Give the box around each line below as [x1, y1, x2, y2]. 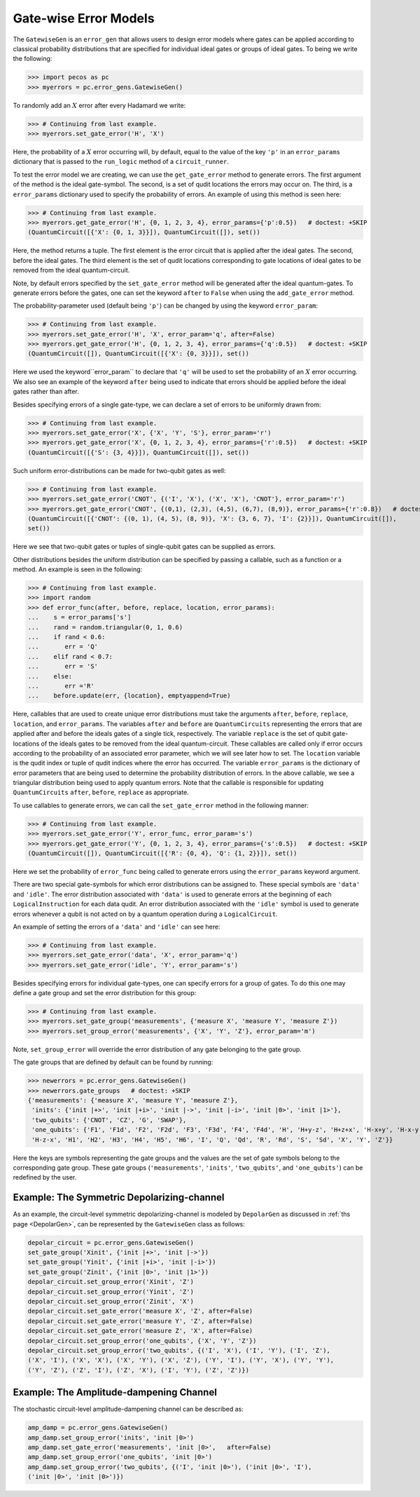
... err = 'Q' [27, 643, 98, 651]
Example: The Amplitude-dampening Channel [13, 1386, 217, 1398]
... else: [27, 672, 73, 680]
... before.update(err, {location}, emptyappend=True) [27, 692, 231, 700]
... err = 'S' [27, 662, 98, 671]
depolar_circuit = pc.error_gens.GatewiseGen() [27, 1238, 194, 1247]
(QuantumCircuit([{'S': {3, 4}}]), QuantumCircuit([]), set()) [27, 449, 250, 456]
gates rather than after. [13, 388, 80, 396]
